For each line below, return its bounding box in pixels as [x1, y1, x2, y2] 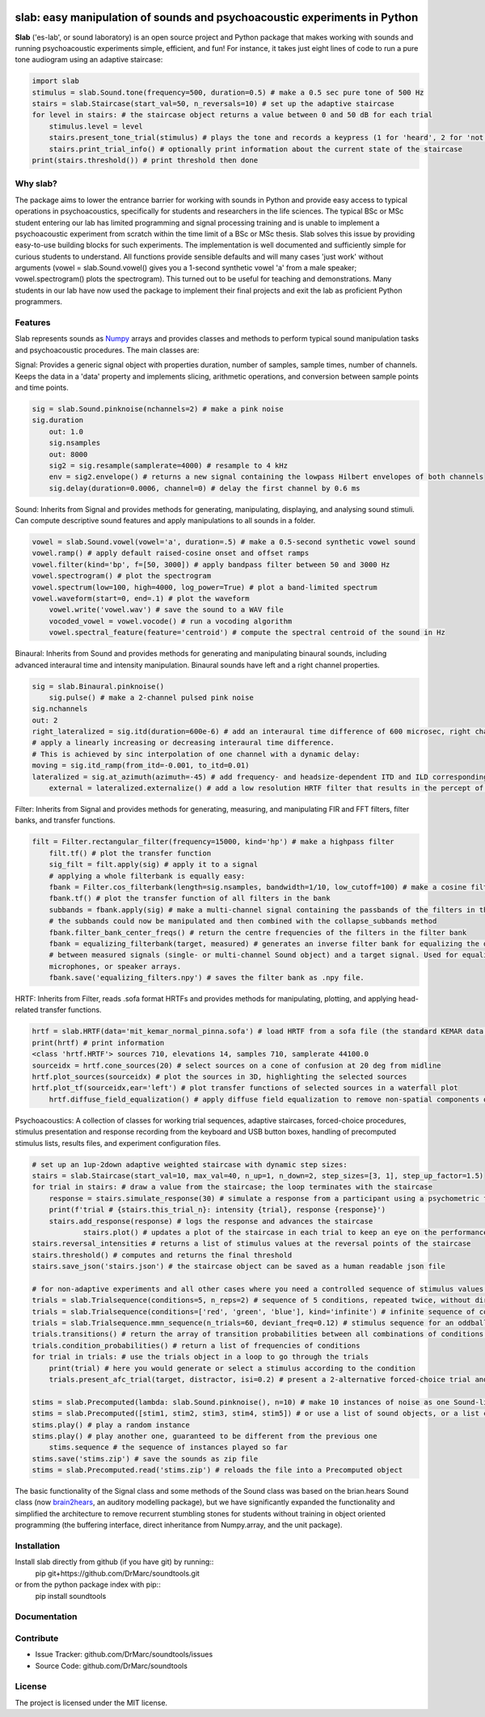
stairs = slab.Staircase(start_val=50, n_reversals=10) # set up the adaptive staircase [32, 99, 395, 108]
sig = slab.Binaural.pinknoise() [32, 682, 165, 691]
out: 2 [32, 716, 58, 725]
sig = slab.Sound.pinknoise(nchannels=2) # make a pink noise [32, 404, 284, 413]
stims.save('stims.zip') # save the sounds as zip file [32, 1454, 259, 1463]
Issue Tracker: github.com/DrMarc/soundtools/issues [35, 1650, 213, 1660]
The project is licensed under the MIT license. [15, 1698, 168, 1707]
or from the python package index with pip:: [15, 1580, 161, 1589]
